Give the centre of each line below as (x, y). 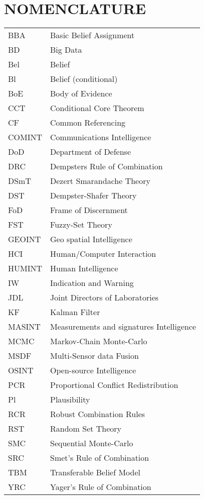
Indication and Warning (92, 283)
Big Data (66, 50)
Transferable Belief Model (95, 472)
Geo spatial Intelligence (91, 239)
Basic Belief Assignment (92, 35)
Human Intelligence (84, 268)
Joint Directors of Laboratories (105, 297)
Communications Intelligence (101, 137)
